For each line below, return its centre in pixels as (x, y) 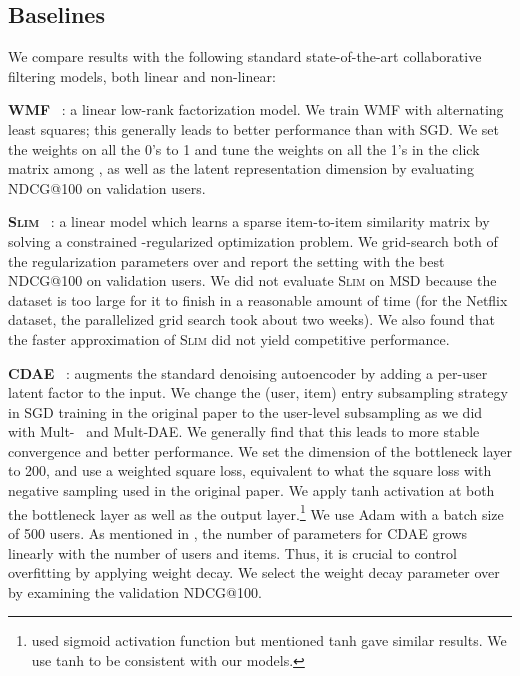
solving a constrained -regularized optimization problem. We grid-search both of (253, 240)
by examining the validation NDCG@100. (135, 591)
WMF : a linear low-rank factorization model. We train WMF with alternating (256, 109)
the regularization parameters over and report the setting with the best (226, 260)
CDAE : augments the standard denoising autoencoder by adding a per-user (248, 372)
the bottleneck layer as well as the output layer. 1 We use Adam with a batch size (256, 512)
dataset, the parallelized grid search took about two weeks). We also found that (251, 319)
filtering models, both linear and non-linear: (142, 75)
